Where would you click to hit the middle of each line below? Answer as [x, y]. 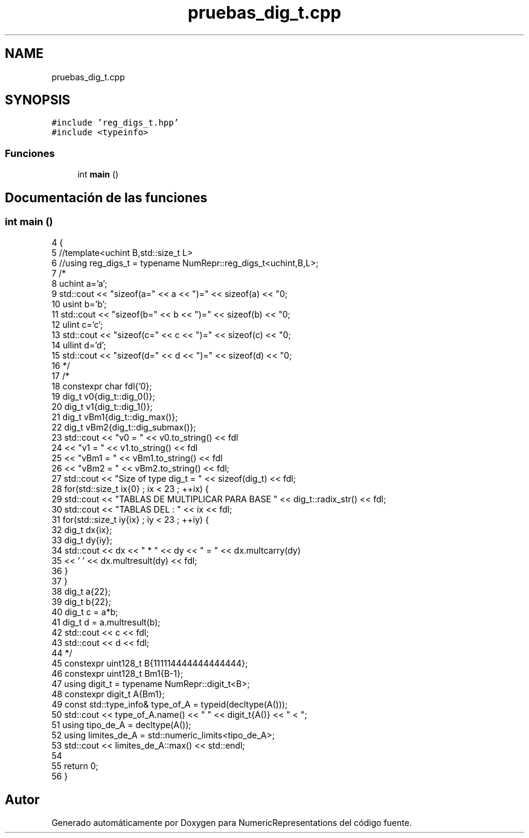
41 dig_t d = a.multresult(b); [106, 622]
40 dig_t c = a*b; [85, 612]
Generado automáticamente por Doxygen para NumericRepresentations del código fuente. [232, 823]
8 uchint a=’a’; [79, 284]
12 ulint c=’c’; [77, 325]
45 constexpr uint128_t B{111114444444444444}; [150, 664]
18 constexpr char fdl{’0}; [102, 386]
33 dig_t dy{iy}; [82, 540]
